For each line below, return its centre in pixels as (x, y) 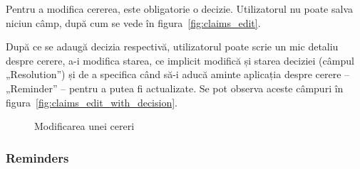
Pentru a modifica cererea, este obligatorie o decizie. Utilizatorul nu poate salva (180, 9)
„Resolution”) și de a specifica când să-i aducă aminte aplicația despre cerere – (178, 74)
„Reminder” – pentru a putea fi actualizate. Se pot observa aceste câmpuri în (175, 88)
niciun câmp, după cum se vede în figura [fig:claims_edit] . (133, 22)
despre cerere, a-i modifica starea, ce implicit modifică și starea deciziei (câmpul (180, 60)
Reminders (37, 157)
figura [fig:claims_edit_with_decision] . (92, 102)
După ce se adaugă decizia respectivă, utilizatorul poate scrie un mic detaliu (172, 47)
